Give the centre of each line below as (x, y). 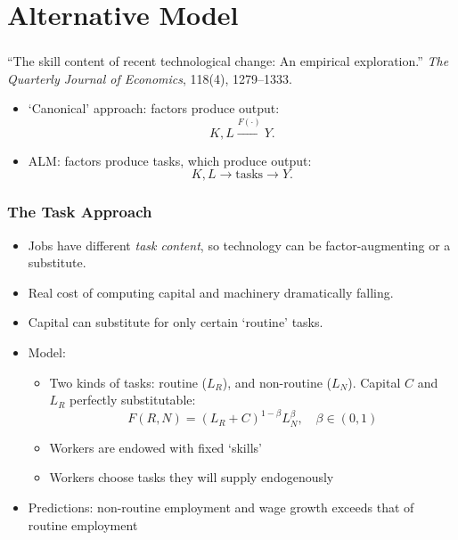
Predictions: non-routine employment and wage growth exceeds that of (221, 507)
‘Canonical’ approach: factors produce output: (154, 108)
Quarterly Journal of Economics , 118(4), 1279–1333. (150, 78)
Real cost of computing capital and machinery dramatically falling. (211, 292)
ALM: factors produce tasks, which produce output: (170, 160)
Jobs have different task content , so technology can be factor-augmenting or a (239, 245)
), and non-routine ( (277, 382)
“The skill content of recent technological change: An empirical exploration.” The (228, 61)
